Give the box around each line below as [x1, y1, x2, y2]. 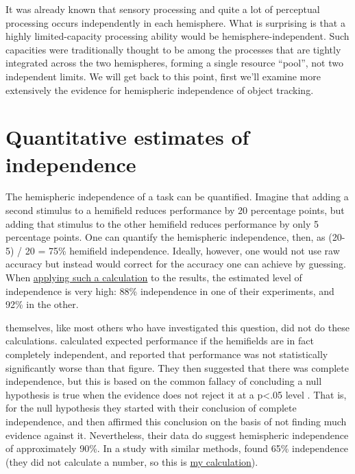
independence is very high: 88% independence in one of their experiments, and [5, 283, 334, 298]
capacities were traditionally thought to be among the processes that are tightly [5, 42, 341, 56]
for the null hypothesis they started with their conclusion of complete [5, 401, 297, 415]
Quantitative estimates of [5, 123, 249, 151]
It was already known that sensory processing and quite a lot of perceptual [5, 2, 320, 16]
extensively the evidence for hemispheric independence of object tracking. [5, 82, 314, 97]
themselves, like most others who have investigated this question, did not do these [5, 320, 350, 334]
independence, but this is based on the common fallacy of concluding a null [5, 374, 322, 388]
